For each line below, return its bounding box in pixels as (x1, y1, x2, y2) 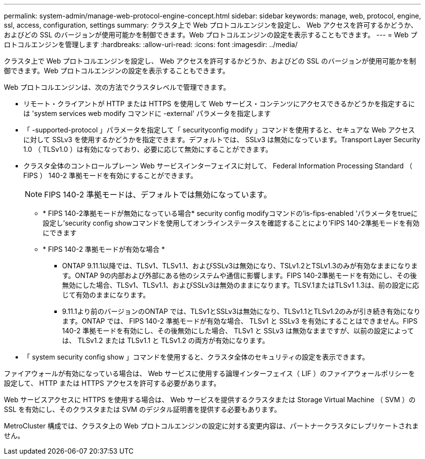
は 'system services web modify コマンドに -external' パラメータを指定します (23, 109, 271, 117)
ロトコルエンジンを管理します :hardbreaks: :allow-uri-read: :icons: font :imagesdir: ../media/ (4, 40, 298, 49)
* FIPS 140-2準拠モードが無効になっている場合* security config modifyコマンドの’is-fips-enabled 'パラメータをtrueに (43, 209, 418, 217)
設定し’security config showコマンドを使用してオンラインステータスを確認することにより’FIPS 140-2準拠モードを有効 (43, 219, 420, 227)
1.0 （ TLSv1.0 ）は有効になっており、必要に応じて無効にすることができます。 (23, 145, 273, 153)
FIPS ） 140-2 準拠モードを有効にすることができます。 (23, 171, 197, 180)
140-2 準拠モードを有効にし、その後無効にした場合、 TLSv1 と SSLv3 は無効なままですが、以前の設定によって (62, 327, 414, 335)
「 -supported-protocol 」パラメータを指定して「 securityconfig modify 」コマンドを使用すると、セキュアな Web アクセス (23, 126, 415, 134)
